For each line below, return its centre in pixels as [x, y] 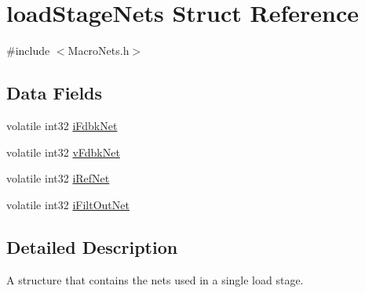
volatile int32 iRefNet [58, 178]
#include [28, 51]
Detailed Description [92, 246]
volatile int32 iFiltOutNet [68, 204]
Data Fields [55, 93]
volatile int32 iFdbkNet [62, 125]
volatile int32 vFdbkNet [63, 152]
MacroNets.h [99, 51]
